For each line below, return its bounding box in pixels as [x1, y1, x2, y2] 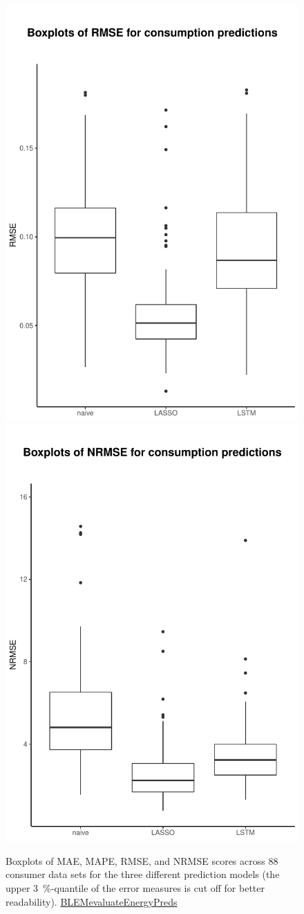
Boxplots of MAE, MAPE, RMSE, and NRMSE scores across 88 [6, 853, 278, 868]
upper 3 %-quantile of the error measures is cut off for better [6, 881, 265, 895]
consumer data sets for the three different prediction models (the [6, 867, 280, 881]
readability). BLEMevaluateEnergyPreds [6, 894, 178, 908]
